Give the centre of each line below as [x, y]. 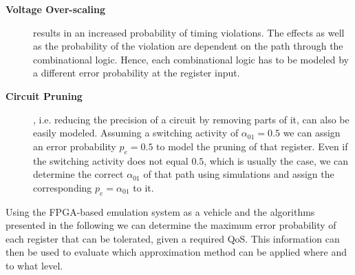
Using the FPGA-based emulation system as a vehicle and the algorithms [160, 211]
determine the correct [78, 174]
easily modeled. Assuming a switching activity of [136, 133]
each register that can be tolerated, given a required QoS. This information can [173, 238]
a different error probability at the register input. [137, 73]
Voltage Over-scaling [55, 9]
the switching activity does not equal [111, 160]
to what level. [34, 265]
